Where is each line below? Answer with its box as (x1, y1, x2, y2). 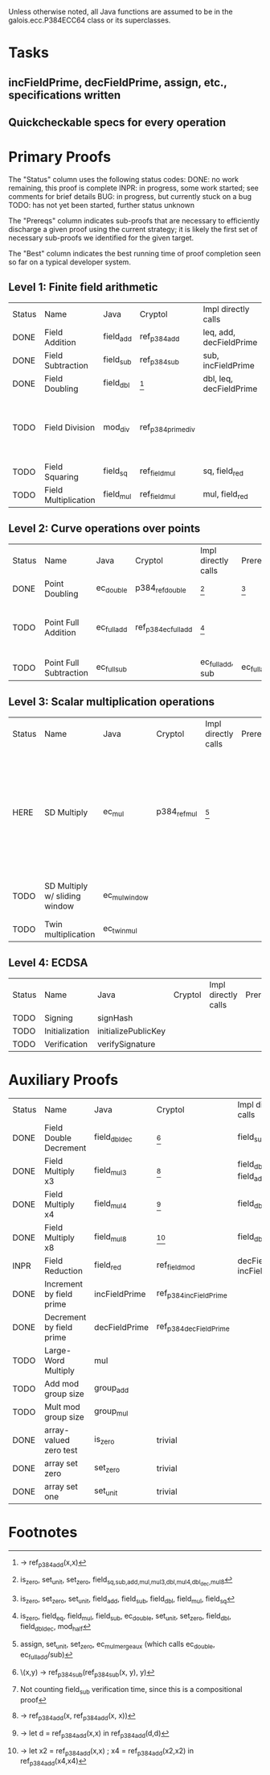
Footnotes (8, 1523, 78, 1541)
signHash (97, 1012, 133, 1023)
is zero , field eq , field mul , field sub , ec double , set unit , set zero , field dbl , (19, 1611, 231, 1623)
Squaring (43, 471, 79, 482)
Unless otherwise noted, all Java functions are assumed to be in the (8, 7, 233, 16)
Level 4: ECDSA (8, 956, 88, 970)
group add (93, 1382, 129, 1395)
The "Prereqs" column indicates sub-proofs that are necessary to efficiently (8, 215, 260, 225)
